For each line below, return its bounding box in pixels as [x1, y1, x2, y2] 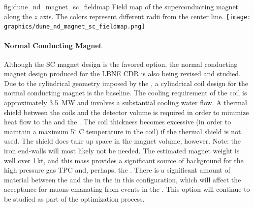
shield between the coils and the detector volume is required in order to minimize [4, 107, 249, 117]
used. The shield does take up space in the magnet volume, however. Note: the [4, 136, 241, 146]
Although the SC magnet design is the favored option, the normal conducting [4, 59, 238, 69]
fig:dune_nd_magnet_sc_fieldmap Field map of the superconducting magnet [4, 1, 239, 11]
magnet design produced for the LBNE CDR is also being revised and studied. [4, 68, 241, 79]
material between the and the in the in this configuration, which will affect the [4, 174, 241, 184]
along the [4, 11, 32, 21]
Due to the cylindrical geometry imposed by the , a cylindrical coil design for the [4, 78, 248, 88]
